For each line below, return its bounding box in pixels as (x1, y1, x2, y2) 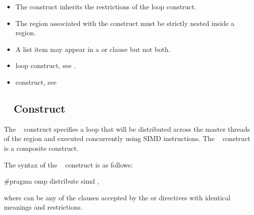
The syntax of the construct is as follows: (4, 159, 133, 169)
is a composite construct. (4, 143, 79, 153)
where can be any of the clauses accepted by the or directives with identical (4, 192, 231, 202)
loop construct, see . (15, 60, 76, 71)
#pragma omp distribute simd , (4, 176, 99, 186)
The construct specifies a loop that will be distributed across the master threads (4, 123, 250, 134)
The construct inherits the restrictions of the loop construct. (15, 1, 197, 11)
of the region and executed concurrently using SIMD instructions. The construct (4, 133, 251, 143)
